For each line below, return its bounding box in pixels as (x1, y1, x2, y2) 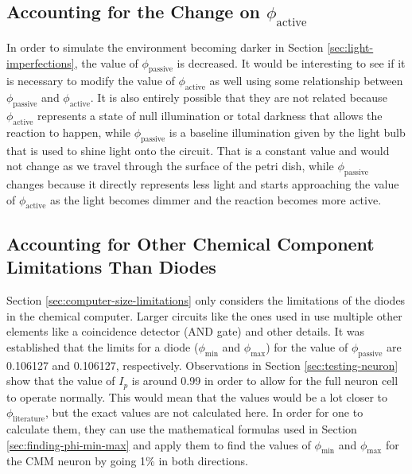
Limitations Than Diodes (6, 254, 216, 279)
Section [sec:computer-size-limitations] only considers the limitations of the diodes (6, 291, 406, 308)
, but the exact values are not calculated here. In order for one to (45, 404, 363, 421)
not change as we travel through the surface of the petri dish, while (6, 157, 334, 174)
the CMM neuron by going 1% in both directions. (6, 453, 248, 469)
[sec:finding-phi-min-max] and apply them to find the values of (6, 436, 311, 453)
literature (13, 414, 45, 423)
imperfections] (6, 54, 75, 71)
